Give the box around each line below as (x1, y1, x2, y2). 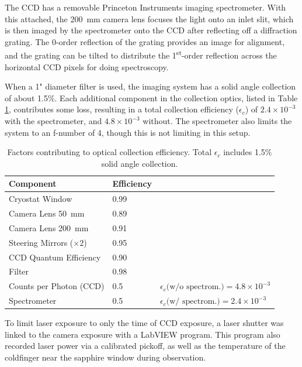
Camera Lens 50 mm (9, 207, 85, 219)
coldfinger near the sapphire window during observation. (5, 351, 206, 363)
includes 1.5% (223, 146, 272, 158)
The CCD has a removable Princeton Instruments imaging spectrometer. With (5, 1, 286, 13)
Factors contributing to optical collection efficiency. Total (7, 146, 212, 158)
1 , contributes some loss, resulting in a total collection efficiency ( (5, 103, 239, 115)
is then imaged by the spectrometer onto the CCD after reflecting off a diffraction (5, 24, 297, 36)
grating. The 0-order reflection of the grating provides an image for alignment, (5, 35, 285, 47)
